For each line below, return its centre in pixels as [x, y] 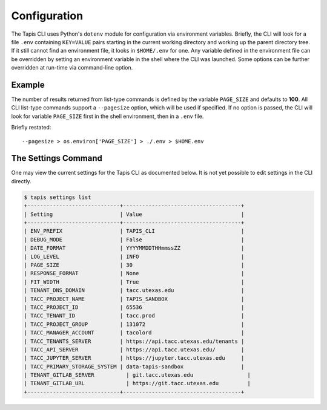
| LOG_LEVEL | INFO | [134, 256]
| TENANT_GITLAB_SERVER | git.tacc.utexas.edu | [137, 375]
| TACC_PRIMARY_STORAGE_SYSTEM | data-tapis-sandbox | [134, 366]
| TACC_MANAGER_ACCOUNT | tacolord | [134, 333]
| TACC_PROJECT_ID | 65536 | [134, 307]
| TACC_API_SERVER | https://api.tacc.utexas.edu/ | [134, 350]
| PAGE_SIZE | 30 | [134, 265]
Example [28, 85]
